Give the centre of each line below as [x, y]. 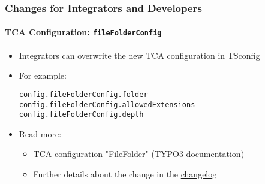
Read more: [40, 133]
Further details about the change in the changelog [125, 174]
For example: [43, 75]
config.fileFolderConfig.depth [81, 115]
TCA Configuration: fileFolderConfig [83, 32]
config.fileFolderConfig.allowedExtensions [107, 105]
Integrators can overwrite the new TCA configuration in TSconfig [139, 55]
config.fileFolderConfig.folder [83, 94]
